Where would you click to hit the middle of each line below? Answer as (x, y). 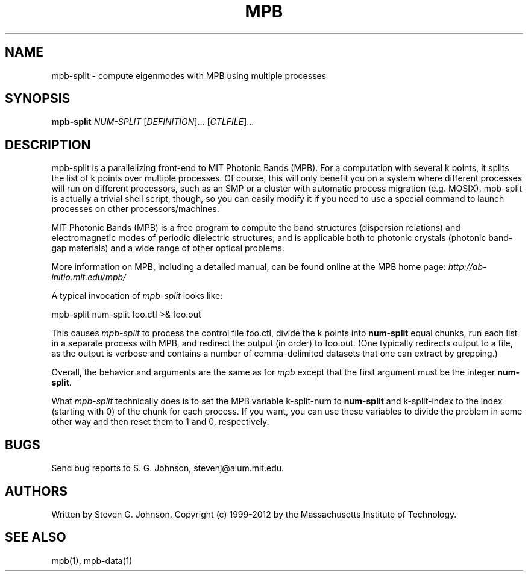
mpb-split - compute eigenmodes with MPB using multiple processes (189, 75)
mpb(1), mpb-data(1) (92, 560)
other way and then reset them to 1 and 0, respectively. (160, 422)
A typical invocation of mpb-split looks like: (137, 296)
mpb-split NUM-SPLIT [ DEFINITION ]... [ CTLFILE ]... (153, 122)
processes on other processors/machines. (135, 209)
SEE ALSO (36, 537)
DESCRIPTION (48, 145)
